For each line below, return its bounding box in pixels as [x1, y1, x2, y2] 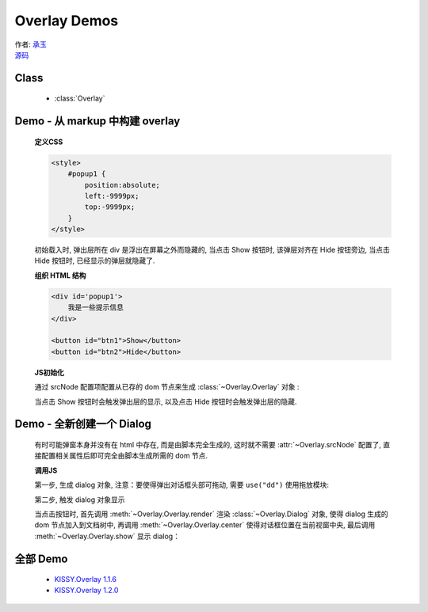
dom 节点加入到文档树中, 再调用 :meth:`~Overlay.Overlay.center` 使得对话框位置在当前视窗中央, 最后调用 [34, 520, 376, 530]
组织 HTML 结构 [34, 270, 86, 280]
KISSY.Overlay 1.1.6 [54, 575, 117, 584]
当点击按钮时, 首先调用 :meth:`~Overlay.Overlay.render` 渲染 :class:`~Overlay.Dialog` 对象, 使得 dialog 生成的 [34, 509, 388, 519]
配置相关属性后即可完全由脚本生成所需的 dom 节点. [40, 451, 208, 461]
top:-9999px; [84, 203, 136, 211]
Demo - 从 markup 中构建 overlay [14, 115, 181, 128]
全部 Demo [14, 552, 68, 565]
